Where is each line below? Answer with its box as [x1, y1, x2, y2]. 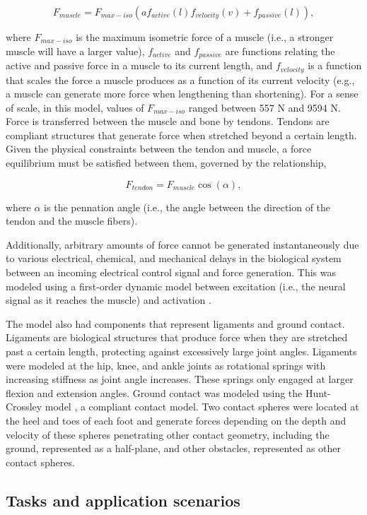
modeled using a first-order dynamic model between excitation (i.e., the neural [6, 278, 346, 293]
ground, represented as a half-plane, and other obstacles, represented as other [6, 441, 342, 456]
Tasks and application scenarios [6, 489, 240, 511]
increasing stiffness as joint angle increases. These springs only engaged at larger [6, 372, 354, 386]
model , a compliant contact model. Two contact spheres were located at [45, 399, 359, 414]
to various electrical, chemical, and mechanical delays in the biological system [6, 251, 342, 266]
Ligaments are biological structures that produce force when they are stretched [6, 330, 348, 345]
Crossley [6, 399, 42, 414]
